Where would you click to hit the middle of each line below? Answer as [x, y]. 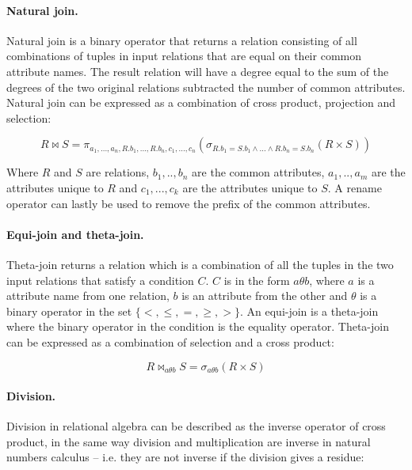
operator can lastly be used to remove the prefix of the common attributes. [189, 203]
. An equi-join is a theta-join [309, 311]
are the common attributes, [258, 172]
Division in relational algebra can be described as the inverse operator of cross [196, 426]
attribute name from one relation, [88, 296]
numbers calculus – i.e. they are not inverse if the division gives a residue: [185, 457]
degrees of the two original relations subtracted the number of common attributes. [206, 87]
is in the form [257, 280]
